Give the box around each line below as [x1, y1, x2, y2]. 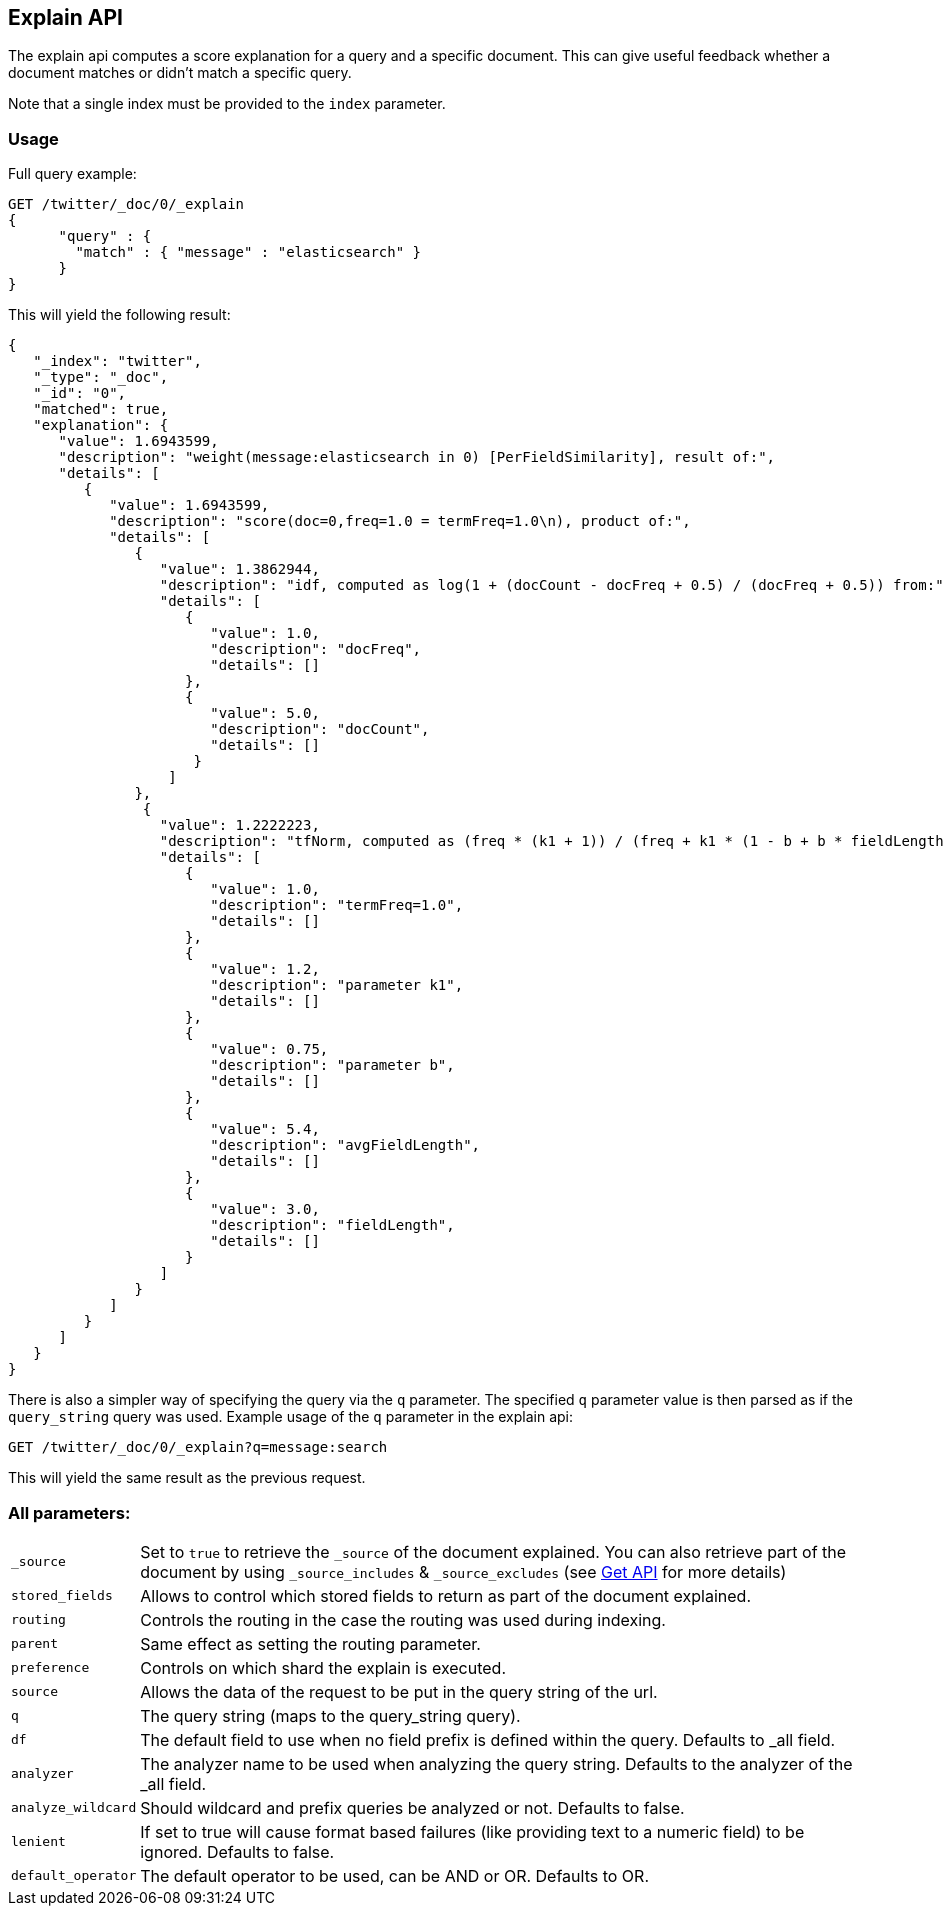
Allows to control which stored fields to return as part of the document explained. [140, 1585, 751, 1606]
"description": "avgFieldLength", [210, 1137, 481, 1154]
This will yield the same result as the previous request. [8, 1469, 366, 1487]
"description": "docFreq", [210, 641, 422, 658]
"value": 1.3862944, [159, 561, 320, 578]
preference [11, 1660, 90, 1676]
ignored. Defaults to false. [140, 1841, 335, 1862]
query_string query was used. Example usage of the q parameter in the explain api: [8, 1408, 574, 1426]
